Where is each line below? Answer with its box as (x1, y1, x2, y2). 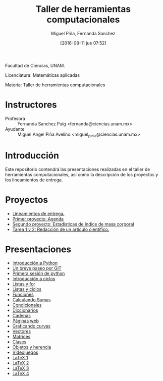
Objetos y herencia (12, 344, 51, 350)
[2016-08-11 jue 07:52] (60, 40, 107, 46)
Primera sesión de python (12, 271, 65, 276)
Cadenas (12, 313, 31, 319)
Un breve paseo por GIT (12, 265, 62, 271)
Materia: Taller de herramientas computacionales (5, 82, 106, 88)
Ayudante (5, 126, 25, 132)
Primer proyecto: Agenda (12, 216, 64, 221)
